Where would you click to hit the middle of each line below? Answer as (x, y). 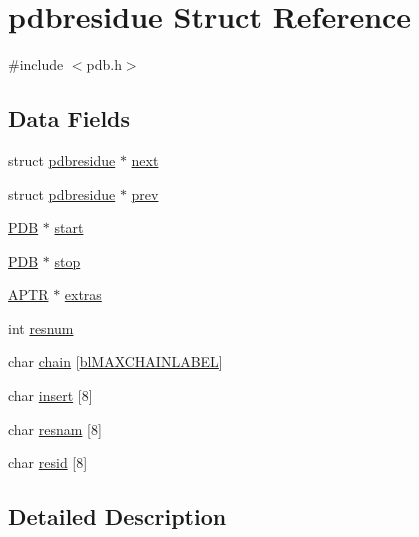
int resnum (41, 327)
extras (83, 294)
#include (36, 64)
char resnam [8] (55, 428)
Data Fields (69, 118)
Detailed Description (117, 516)
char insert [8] (50, 395)
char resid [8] (48, 462)
